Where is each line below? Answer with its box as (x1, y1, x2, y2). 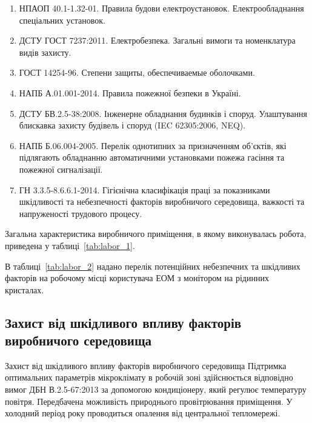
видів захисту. (19, 45, 71, 58)
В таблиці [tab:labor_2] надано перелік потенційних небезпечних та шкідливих (5, 259, 300, 272)
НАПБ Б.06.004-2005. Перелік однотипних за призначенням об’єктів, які (19, 139, 287, 152)
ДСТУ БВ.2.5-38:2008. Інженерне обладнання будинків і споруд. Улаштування (19, 107, 307, 119)
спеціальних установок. (19, 13, 105, 26)
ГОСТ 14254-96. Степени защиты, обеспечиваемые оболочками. (19, 66, 255, 79)
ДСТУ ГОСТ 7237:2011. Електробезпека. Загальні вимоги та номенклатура (19, 34, 296, 47)
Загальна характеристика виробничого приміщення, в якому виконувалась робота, (5, 227, 307, 240)
